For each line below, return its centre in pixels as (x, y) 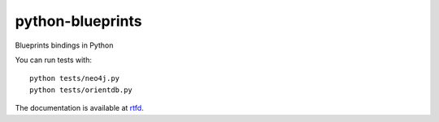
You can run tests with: (54, 60)
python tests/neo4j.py (75, 78)
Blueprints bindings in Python (64, 45)
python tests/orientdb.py (81, 90)
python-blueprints (78, 21)
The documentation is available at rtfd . (79, 108)
